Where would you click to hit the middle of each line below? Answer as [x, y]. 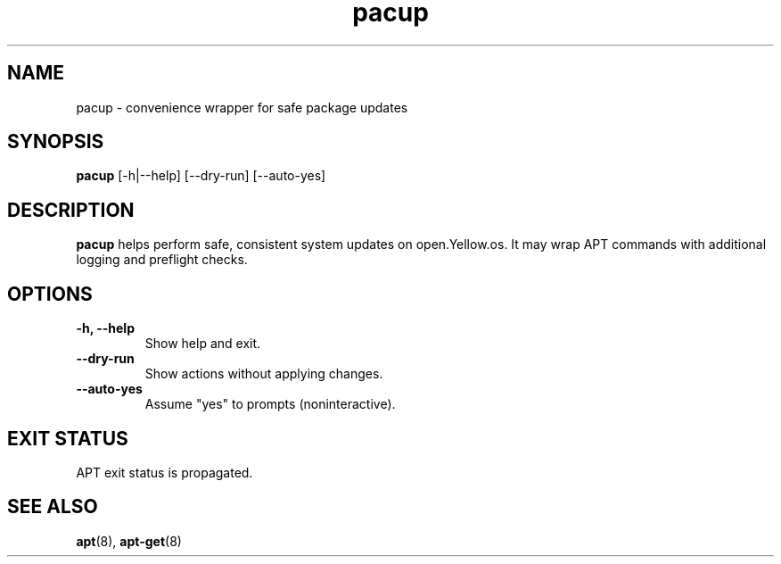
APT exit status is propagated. [164, 472]
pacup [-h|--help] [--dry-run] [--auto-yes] [201, 176]
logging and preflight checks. [162, 260]
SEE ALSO [53, 507]
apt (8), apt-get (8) [129, 541]
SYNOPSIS [56, 142]
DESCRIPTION [71, 210]
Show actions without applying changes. [264, 374]
